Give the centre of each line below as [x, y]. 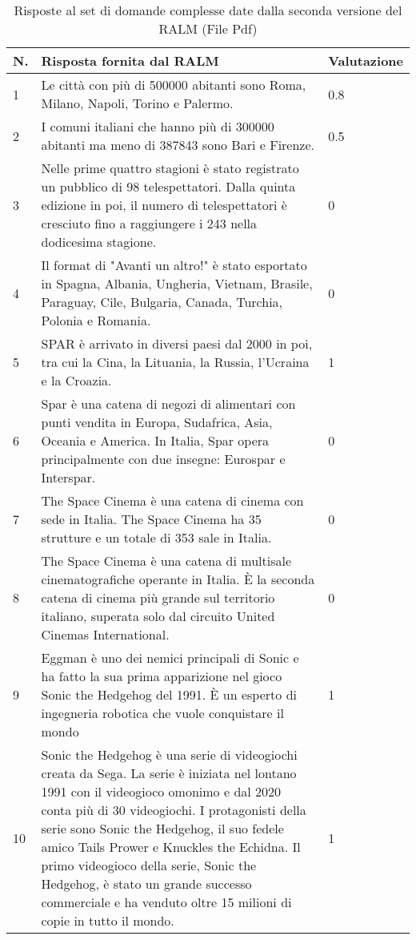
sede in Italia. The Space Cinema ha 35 [151, 519]
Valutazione [366, 61]
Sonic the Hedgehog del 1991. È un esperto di [169, 694]
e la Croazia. [76, 380]
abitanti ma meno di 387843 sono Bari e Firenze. [178, 145]
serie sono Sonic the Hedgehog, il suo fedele [162, 828]
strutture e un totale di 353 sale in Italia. [156, 537]
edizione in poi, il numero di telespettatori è [164, 205]
